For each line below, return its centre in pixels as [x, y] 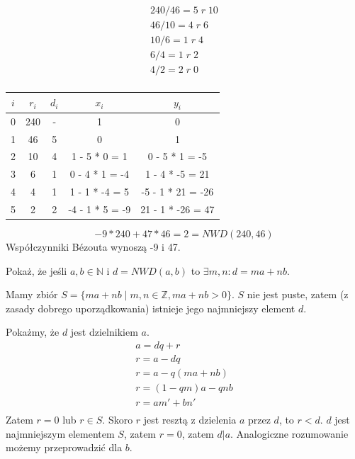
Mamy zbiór [32, 294]
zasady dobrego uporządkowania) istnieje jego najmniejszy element [151, 308]
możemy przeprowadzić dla [64, 447]
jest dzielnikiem [104, 332]
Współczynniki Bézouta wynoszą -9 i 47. [93, 247]
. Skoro [118, 420]
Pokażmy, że [33, 332]
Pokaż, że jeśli [36, 270]
